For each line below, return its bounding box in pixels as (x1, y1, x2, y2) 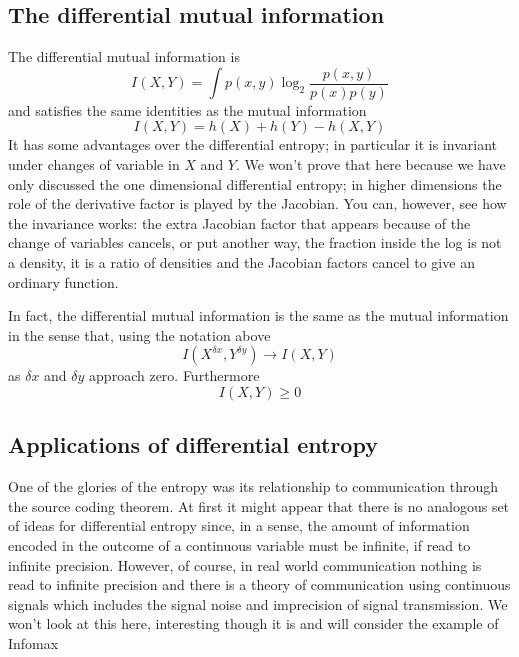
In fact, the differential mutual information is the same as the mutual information (8, 305, 509, 326)
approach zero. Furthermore (89, 365, 260, 386)
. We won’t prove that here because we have (235, 154, 506, 175)
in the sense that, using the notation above (8, 324, 271, 345)
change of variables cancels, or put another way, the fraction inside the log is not (8, 232, 502, 253)
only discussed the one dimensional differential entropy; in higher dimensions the (8, 173, 502, 194)
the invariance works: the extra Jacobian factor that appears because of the (8, 212, 471, 233)
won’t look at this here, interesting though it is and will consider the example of (8, 613, 499, 634)
